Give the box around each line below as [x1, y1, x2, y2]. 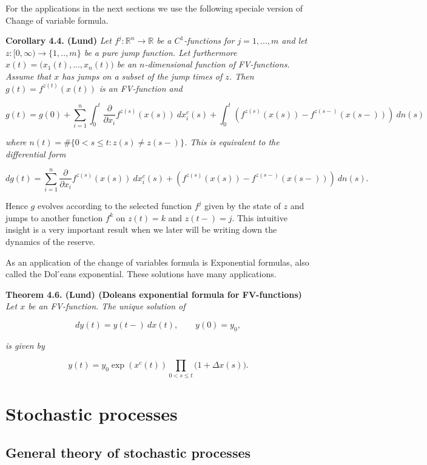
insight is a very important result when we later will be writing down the [5, 223, 277, 236]
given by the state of [204, 199, 281, 212]
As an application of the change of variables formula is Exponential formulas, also [5, 255, 309, 268]
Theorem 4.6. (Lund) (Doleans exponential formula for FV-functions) [5, 288, 302, 300]
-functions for [184, 34, 235, 47]
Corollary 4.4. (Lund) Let [5, 34, 112, 47]
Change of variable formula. [5, 13, 109, 26]
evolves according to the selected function [37, 199, 192, 212]
